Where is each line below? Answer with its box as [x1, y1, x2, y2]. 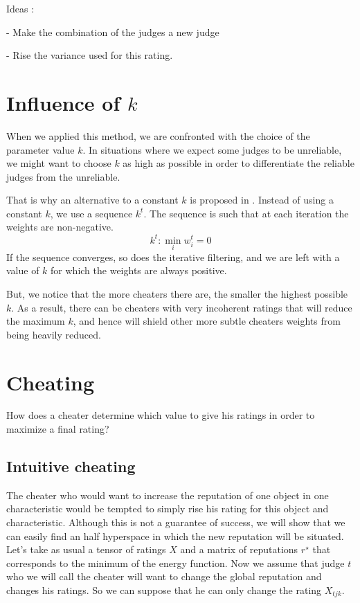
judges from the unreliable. [6, 169, 120, 183]
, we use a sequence [50, 206, 133, 220]
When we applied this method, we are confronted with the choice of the [6, 128, 310, 143]
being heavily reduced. [6, 327, 101, 341]
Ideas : [6, 1, 35, 15]
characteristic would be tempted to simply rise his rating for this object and [6, 501, 329, 516]
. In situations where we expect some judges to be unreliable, [82, 142, 342, 156]
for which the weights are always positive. [51, 263, 227, 278]
